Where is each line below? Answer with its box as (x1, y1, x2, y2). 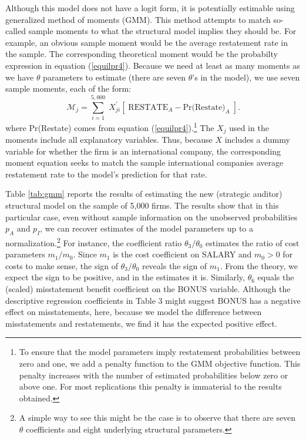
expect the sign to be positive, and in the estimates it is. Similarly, (5, 271, 245, 283)
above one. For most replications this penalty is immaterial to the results (19, 380, 282, 393)
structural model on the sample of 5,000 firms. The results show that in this (5, 199, 279, 211)
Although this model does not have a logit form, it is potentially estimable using (5, 2, 295, 14)
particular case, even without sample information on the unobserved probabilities (5, 210, 298, 223)
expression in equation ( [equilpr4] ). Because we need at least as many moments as (5, 59, 300, 71)
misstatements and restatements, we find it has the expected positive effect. (5, 317, 277, 329)
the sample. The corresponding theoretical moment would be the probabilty (5, 48, 278, 60)
